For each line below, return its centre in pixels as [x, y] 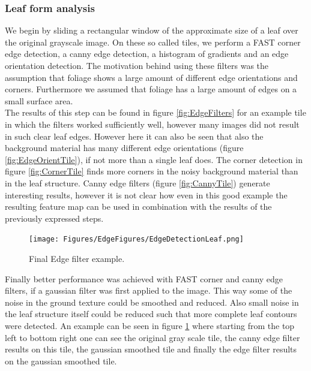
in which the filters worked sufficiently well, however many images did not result [152, 124]
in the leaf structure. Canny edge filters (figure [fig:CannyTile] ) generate [137, 183]
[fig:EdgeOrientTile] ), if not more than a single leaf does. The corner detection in [154, 159]
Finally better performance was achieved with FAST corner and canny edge [144, 278]
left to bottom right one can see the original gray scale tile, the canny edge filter [152, 337]
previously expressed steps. [54, 218]
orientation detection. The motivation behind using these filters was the [137, 65]
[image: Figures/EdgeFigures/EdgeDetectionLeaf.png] [136, 239]
